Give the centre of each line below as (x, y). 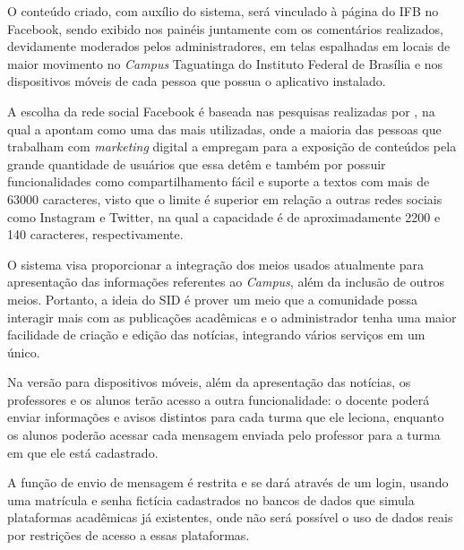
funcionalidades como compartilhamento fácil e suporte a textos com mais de (219, 181)
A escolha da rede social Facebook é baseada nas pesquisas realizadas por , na (221, 111)
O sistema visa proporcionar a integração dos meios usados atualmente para (216, 264)
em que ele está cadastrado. (83, 452)
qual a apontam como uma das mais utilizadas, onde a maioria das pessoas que (224, 129)
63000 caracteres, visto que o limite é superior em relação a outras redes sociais (225, 198)
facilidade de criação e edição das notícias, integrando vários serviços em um (216, 335)
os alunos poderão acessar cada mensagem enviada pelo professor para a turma (224, 435)
